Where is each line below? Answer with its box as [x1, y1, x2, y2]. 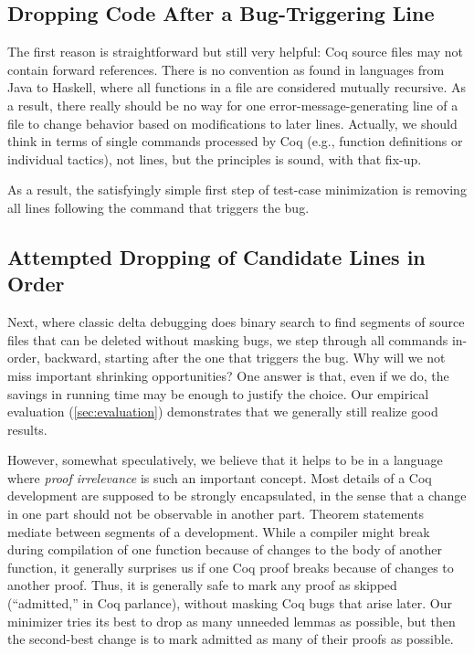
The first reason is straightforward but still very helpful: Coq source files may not [7, 42, 463, 61]
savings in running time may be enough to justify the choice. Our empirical [7, 384, 429, 403]
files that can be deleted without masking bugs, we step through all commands [7, 330, 448, 349]
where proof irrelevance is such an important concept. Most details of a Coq [7, 468, 432, 487]
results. [7, 419, 47, 438]
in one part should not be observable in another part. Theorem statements [7, 504, 424, 523]
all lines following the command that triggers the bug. [7, 197, 310, 216]
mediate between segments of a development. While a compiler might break [7, 522, 430, 541]
